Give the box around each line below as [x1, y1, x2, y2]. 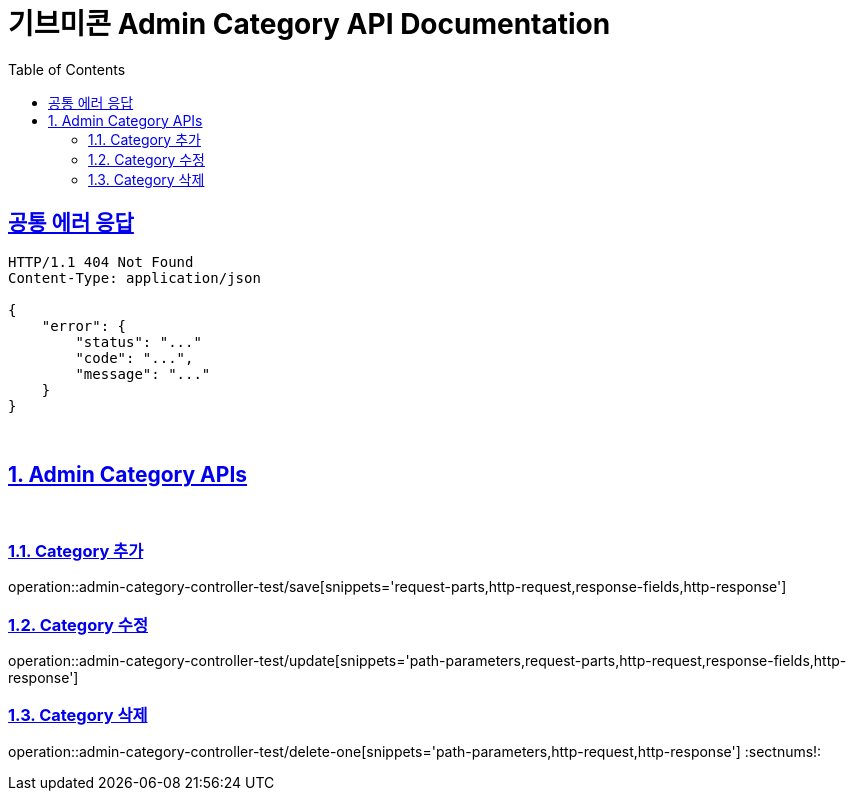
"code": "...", [75, 349, 194, 366]
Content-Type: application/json [8, 269, 261, 286]
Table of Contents [8, 60, 126, 78]
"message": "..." [75, 365, 211, 382]
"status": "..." [75, 333, 202, 350]
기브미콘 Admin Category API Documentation [8, 7, 611, 41]
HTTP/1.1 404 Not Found [8, 253, 194, 270]
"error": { [41, 317, 127, 334]
